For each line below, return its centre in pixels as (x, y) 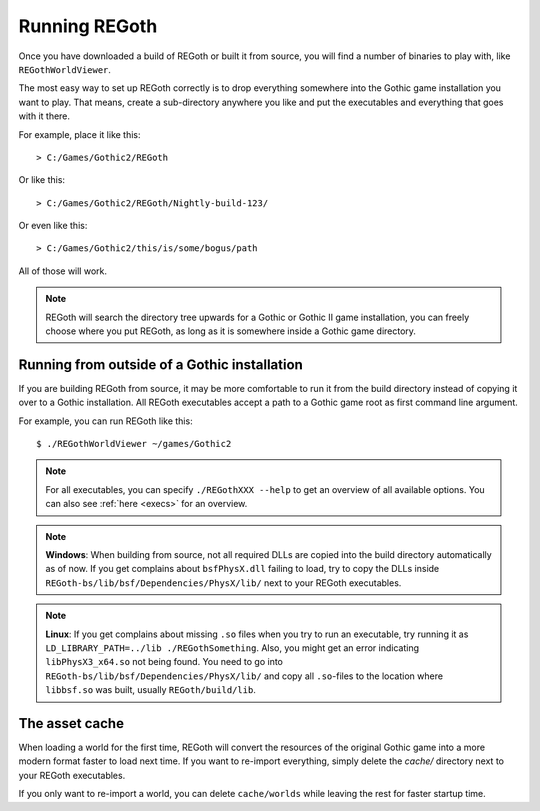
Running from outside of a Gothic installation (161, 364)
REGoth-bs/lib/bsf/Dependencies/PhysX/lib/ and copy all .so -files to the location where (244, 676)
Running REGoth (88, 26)
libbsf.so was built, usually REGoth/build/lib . (151, 690)
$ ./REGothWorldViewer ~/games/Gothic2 (134, 444)
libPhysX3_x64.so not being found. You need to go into (164, 662)
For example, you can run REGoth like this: (106, 421)
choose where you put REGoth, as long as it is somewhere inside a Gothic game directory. (231, 331)
